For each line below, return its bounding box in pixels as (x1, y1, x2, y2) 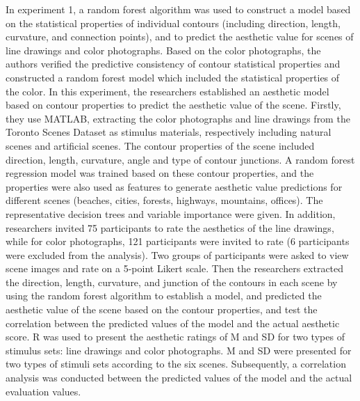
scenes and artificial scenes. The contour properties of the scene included (6, 138, 315, 152)
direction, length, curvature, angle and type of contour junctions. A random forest (6, 152, 355, 166)
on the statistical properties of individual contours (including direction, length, (6, 15, 341, 30)
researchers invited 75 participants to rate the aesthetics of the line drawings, (6, 220, 334, 235)
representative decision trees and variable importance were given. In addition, (6, 206, 336, 221)
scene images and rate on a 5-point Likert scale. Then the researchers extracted (6, 261, 344, 276)
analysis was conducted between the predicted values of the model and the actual (6, 370, 352, 385)
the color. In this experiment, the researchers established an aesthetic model (6, 84, 329, 98)
